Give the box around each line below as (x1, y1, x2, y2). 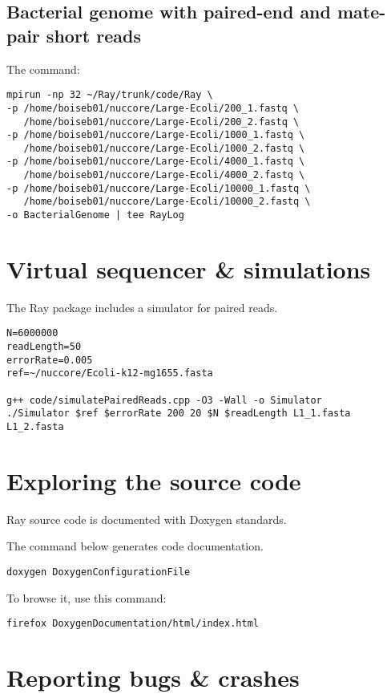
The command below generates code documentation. (6, 538, 264, 554)
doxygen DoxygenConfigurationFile (6, 566, 191, 578)
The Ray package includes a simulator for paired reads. (6, 298, 278, 315)
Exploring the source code (6, 464, 301, 497)
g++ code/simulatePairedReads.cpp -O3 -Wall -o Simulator (6, 394, 322, 406)
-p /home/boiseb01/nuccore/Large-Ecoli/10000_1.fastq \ (6, 182, 311, 194)
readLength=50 (6, 341, 82, 353)
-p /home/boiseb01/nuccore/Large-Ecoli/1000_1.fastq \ (6, 129, 305, 141)
